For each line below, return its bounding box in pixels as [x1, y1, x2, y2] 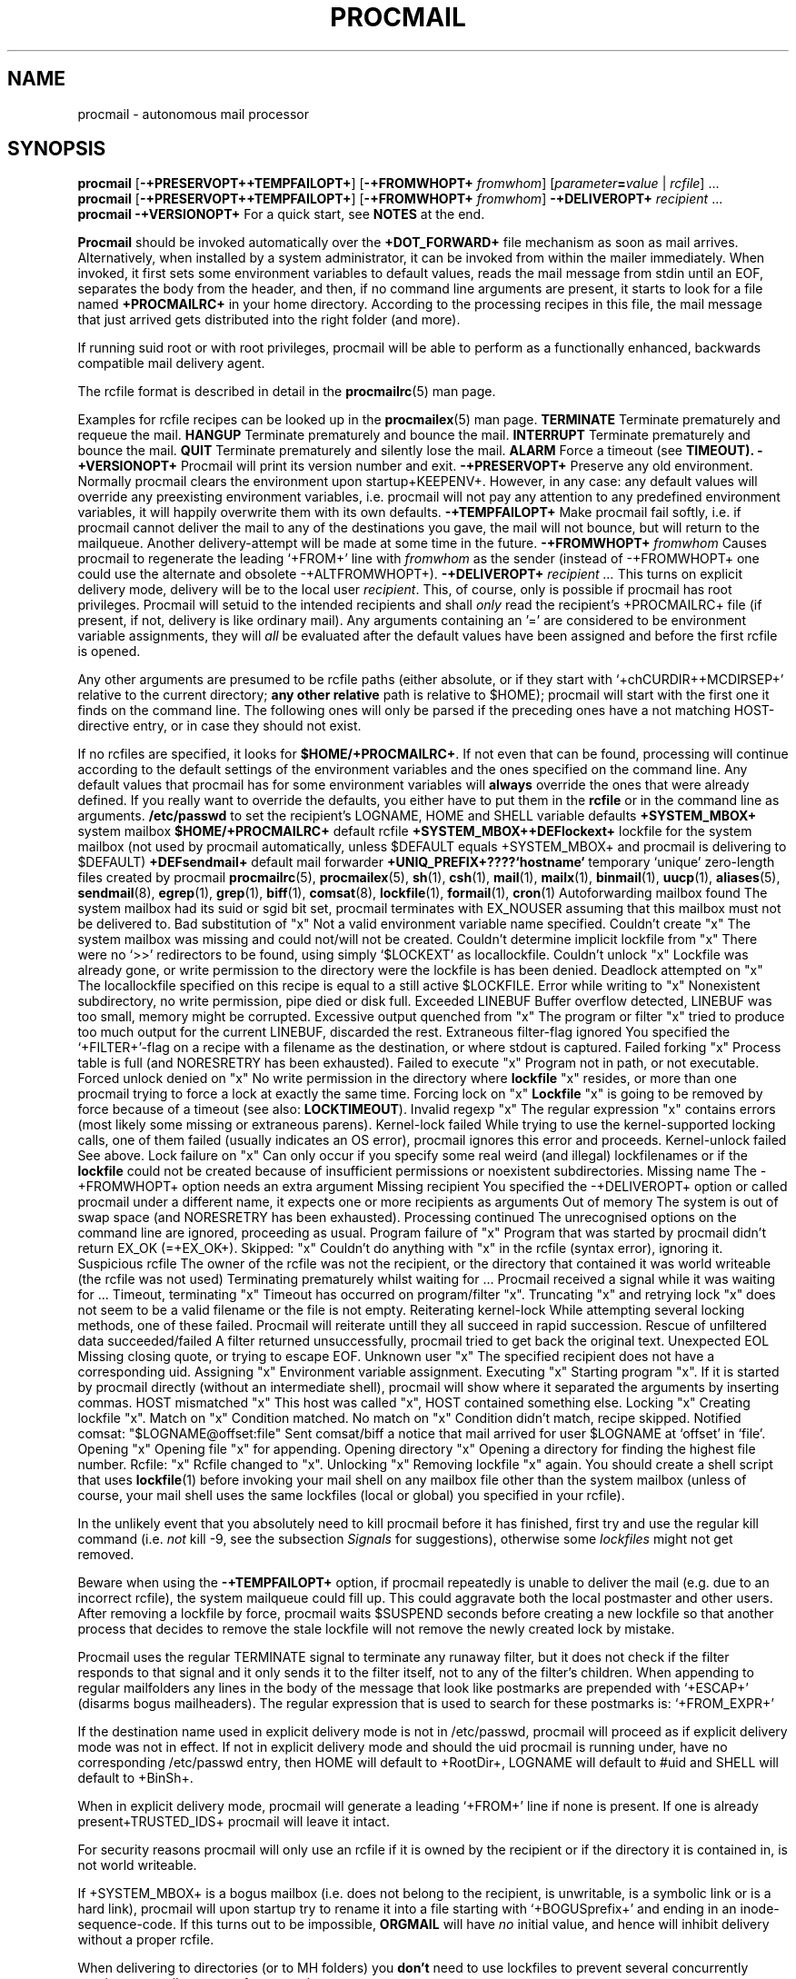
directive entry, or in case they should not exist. [77, 718, 362, 734]
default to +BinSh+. [77, 1770, 194, 1786]
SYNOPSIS [7, 137, 106, 161]
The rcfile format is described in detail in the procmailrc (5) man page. [77, 383, 496, 400]
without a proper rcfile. [77, 1932, 214, 1948]
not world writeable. [77, 1857, 197, 1874]
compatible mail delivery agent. [77, 355, 265, 372]
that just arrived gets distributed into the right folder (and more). [77, 312, 461, 328]
